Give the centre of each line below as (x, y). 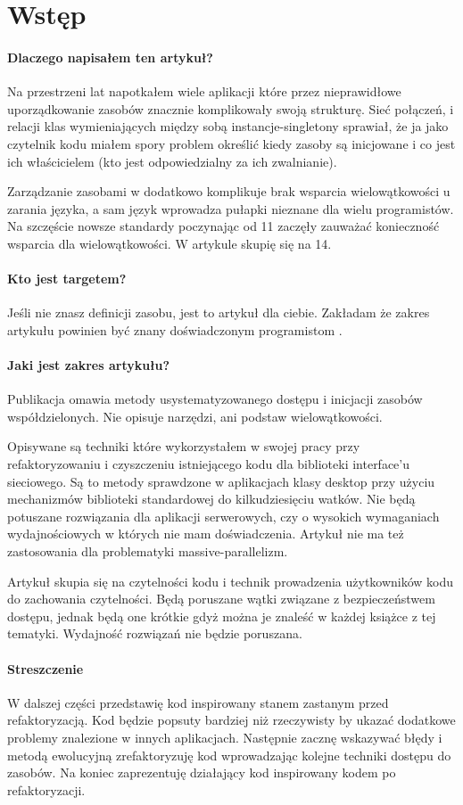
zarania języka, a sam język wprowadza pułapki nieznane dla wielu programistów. (231, 208)
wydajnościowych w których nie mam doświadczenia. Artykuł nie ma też (206, 534)
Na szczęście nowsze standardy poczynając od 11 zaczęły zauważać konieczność (223, 226)
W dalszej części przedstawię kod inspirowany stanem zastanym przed (198, 702)
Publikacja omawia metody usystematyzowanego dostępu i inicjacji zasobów (215, 399)
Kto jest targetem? (67, 279)
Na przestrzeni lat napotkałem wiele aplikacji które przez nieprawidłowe (204, 91)
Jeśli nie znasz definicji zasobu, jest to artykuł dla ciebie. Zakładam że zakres (219, 312)
